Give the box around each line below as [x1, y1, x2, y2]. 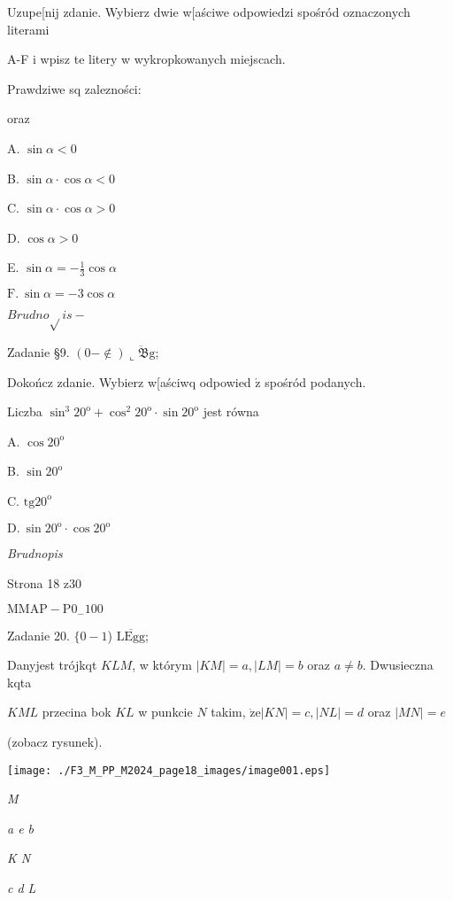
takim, [211, 702, 246, 721]
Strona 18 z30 [7, 573, 82, 592]
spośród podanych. [265, 372, 366, 391]
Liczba [7, 402, 42, 421]
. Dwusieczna [362, 656, 434, 674]
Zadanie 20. [7, 625, 70, 644]
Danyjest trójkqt [7, 656, 97, 674]
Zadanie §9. [7, 342, 70, 361]
